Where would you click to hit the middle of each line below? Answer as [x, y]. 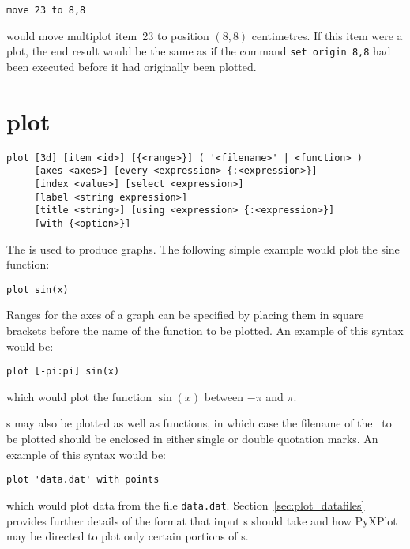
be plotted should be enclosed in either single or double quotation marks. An [192, 439]
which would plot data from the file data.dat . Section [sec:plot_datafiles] [186, 504]
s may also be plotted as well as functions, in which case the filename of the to [199, 423]
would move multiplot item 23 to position [108, 35]
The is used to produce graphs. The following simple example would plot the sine [203, 248]
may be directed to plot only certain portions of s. [128, 536]
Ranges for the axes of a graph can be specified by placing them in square [185, 315]
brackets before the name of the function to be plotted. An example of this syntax [205, 330]
